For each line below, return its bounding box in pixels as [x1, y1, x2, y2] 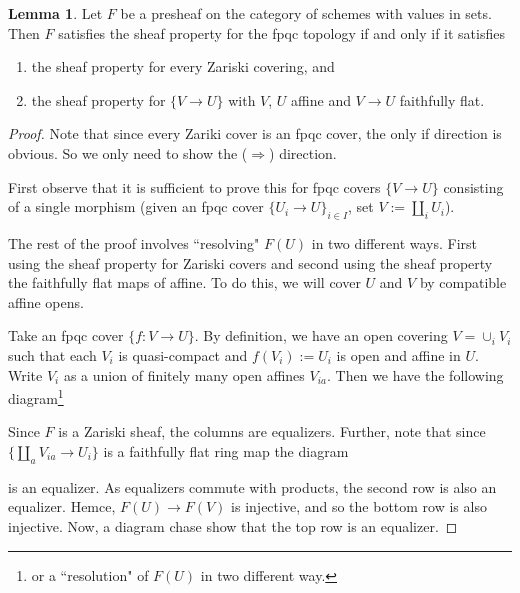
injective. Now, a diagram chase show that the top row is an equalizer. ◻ [8, 515, 458, 536]
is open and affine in [336, 344, 461, 365]
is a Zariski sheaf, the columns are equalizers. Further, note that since [58, 421, 486, 442]
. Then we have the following [327, 364, 504, 385]
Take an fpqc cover [8, 325, 124, 346]
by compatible [419, 272, 507, 293]
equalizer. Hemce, [8, 496, 116, 517]
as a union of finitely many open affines [63, 364, 305, 385]
